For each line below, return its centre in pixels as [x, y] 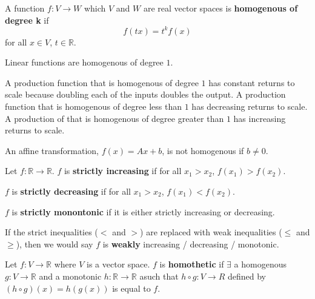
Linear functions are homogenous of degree [84, 62]
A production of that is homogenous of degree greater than [114, 118]
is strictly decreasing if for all [71, 191]
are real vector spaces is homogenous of [220, 8]
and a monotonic [70, 276]
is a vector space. [118, 264]
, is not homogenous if [203, 150]
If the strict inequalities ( [51, 232]
